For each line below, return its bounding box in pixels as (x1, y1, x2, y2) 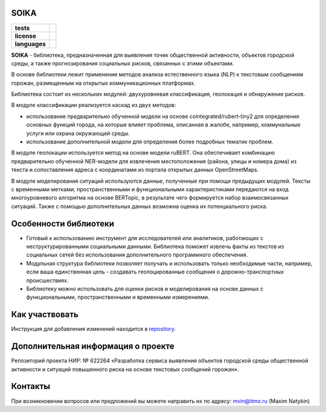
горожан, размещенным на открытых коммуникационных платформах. (11, 79, 196, 87)
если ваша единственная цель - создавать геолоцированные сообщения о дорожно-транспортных (26, 268, 284, 275)
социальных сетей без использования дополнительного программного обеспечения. (26, 251, 248, 258)
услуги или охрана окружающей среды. (26, 129, 130, 137)
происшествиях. (26, 276, 69, 284)
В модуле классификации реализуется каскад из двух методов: (11, 102, 176, 109)
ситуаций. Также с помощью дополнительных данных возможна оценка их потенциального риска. (11, 203, 268, 210)
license (14, 31, 36, 40)
